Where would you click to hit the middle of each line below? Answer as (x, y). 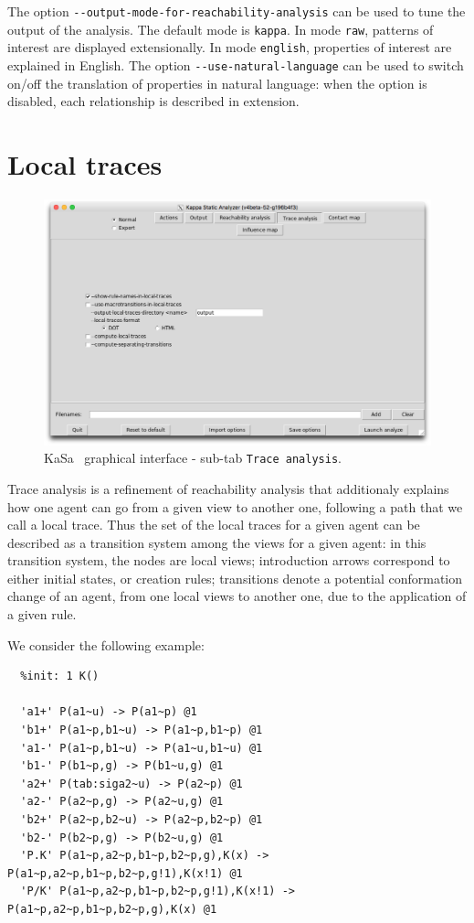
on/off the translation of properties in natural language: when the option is (217, 83)
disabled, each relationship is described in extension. (153, 101)
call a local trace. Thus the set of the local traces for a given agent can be (214, 525)
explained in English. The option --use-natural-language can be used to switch (236, 64)
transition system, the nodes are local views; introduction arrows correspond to (229, 560)
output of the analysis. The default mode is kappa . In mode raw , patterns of (221, 29)
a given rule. (42, 614)
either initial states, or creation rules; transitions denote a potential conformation (235, 578)
